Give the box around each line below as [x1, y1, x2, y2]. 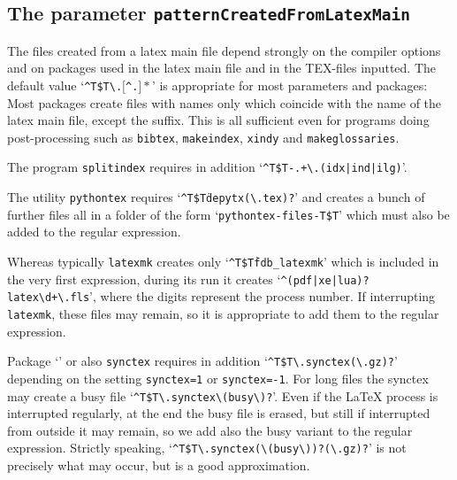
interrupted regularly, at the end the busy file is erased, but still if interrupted [7, 404, 430, 422]
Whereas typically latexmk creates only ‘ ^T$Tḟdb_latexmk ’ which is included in [7, 252, 439, 271]
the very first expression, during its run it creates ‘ [7, 269, 281, 288]
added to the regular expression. [7, 222, 181, 241]
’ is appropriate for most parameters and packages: [151, 75, 428, 94]
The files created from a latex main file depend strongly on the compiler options [7, 41, 441, 59]
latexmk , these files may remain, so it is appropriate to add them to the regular [7, 305, 439, 322]
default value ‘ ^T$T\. [7, 75, 123, 94]
